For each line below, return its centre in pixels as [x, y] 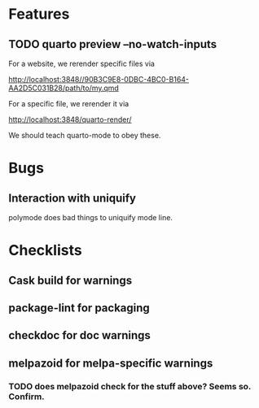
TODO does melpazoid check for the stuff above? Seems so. [130, 386]
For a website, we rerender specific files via [81, 63]
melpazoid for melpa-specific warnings [111, 363]
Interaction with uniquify [72, 198]
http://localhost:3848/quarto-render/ [70, 119]
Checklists [46, 251]
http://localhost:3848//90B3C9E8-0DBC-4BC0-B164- [99, 79]
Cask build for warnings [70, 280]
